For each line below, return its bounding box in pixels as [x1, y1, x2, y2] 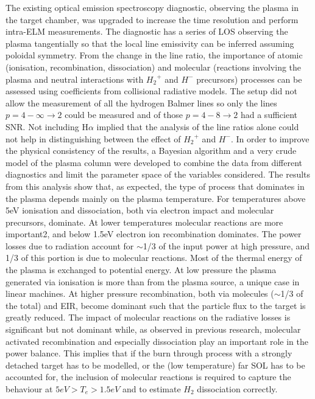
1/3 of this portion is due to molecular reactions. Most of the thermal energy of [5, 251, 302, 264]
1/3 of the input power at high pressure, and [143, 239, 310, 252]
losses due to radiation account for [5, 239, 134, 252]
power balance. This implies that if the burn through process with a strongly [5, 347, 292, 359]
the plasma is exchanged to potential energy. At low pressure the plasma [5, 263, 277, 276]
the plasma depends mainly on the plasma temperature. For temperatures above [5, 192, 306, 204]
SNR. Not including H [5, 120, 88, 133]
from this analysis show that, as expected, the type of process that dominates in [5, 179, 305, 192]
